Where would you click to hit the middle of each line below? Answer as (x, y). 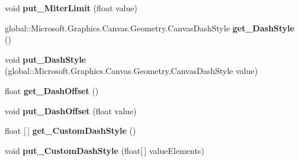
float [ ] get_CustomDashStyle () (70, 131)
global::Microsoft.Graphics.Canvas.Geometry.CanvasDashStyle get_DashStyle (150, 28)
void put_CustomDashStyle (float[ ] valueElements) (105, 150)
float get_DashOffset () (52, 90)
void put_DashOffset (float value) (71, 110)
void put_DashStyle (46, 59)
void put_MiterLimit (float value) (71, 8)
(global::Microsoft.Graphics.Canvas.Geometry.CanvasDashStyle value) (131, 71)
